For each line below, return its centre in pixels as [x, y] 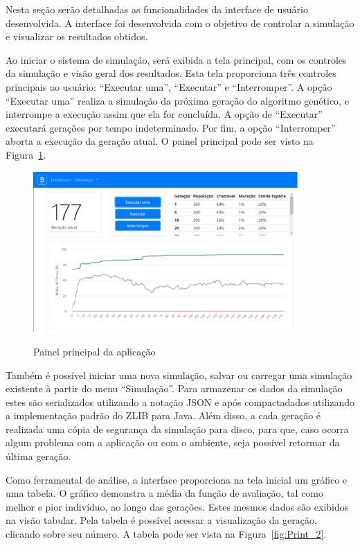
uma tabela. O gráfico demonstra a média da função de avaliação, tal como [165, 493]
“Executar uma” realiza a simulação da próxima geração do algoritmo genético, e [177, 100]
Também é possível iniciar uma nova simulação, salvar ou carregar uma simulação [179, 375]
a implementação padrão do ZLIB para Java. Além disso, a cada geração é [163, 415]
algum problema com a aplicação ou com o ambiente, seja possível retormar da [173, 442]
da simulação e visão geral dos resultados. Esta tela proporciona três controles [171, 73]
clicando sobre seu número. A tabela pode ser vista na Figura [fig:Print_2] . [166, 534]
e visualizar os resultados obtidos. [77, 36]
